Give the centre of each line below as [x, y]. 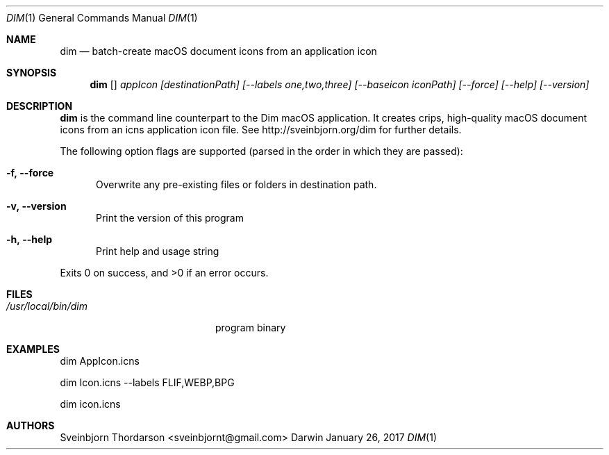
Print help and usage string [158, 251]
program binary [251, 328]
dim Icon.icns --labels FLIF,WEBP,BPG [147, 382]
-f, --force [30, 173]
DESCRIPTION [40, 106]
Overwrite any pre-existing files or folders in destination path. [236, 184]
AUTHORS [31, 425]
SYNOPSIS [32, 73]
